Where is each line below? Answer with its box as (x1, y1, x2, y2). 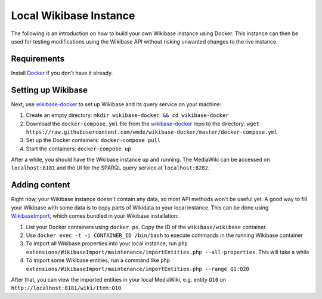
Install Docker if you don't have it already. (11, 69, 113, 76)
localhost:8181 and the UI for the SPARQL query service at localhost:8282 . (11, 164, 210, 171)
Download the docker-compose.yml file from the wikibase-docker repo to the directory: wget (26, 120, 259, 127)
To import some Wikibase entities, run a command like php (26, 257, 170, 264)
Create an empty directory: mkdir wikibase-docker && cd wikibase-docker (26, 112, 229, 119)
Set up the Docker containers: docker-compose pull (26, 137, 161, 144)
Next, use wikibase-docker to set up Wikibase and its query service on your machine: (11, 100, 222, 107)
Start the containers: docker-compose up (26, 145, 131, 152)
